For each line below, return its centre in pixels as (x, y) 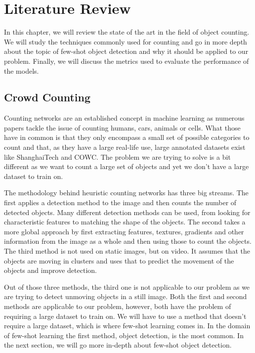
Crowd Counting (47, 97)
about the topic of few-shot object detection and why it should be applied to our (126, 51)
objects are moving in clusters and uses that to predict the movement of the (119, 260)
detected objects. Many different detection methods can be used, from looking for (127, 212)
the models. (21, 70)
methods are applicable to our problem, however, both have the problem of (118, 306)
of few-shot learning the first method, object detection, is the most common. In (124, 335)
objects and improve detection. (50, 270)
